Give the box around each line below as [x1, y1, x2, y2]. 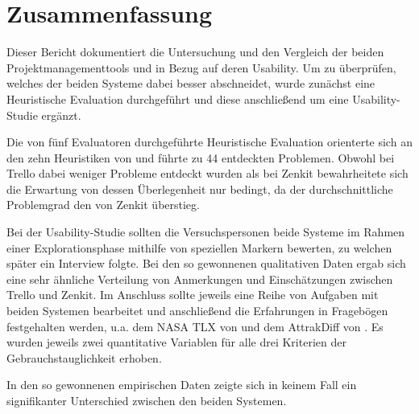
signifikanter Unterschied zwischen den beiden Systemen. [6, 392, 287, 408]
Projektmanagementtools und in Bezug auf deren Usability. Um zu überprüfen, [6, 59, 396, 76]
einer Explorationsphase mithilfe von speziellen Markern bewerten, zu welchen [6, 239, 392, 256]
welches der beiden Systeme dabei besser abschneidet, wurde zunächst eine [6, 75, 375, 92]
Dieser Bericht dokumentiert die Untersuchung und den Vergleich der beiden [6, 43, 384, 60]
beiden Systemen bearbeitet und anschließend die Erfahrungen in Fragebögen [6, 302, 388, 319]
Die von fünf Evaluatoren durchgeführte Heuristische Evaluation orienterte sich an [6, 133, 413, 150]
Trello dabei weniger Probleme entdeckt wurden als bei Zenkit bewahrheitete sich [6, 165, 409, 182]
